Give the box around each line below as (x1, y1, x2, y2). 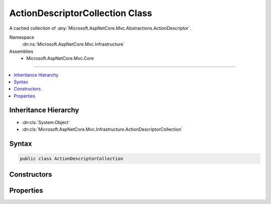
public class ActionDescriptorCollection (20, 156, 123, 161)
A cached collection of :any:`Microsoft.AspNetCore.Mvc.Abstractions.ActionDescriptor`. (9, 25, 192, 31)
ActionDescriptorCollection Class (9, 8, 153, 19)
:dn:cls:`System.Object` (22, 119, 70, 125)
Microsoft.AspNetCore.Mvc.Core (26, 55, 94, 61)
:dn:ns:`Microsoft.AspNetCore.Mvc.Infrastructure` (22, 41, 125, 47)
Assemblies (9, 48, 34, 54)
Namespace (9, 34, 35, 40)
